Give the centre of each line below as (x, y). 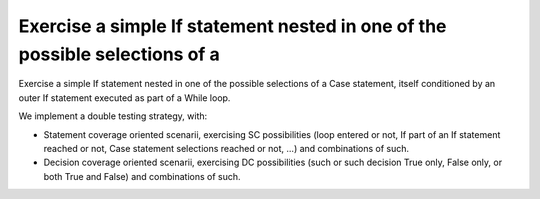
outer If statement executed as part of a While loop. (124, 97)
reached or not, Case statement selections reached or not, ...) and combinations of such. (226, 148)
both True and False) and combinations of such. (142, 176)
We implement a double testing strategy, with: (113, 116)
